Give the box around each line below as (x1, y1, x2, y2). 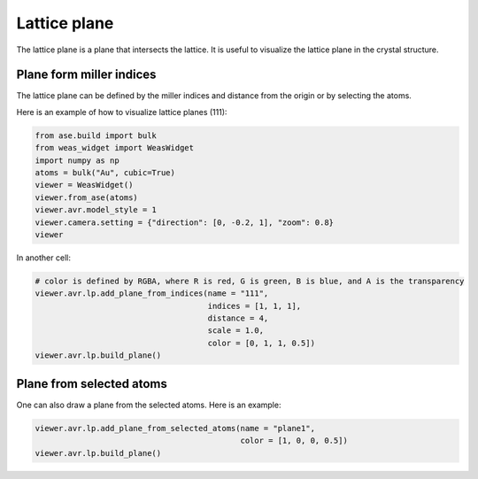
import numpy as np (35, 155, 119, 166)
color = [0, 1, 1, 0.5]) (207, 337, 316, 348)
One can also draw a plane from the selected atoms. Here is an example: (16, 399, 281, 410)
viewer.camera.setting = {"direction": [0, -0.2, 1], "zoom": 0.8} (35, 217, 335, 228)
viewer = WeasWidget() (35, 180, 134, 190)
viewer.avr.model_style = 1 (35, 205, 157, 215)
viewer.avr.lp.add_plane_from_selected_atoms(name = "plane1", (35, 423, 316, 433)
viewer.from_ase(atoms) (35, 192, 139, 203)
